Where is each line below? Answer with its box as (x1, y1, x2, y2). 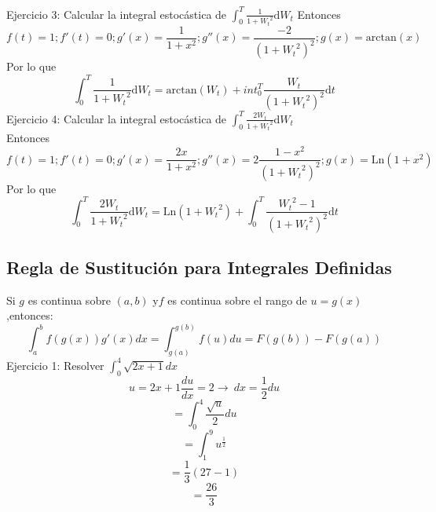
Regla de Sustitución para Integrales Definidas (6, 254, 392, 279)
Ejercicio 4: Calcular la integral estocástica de (6, 110, 227, 126)
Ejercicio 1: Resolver (6, 357, 104, 373)
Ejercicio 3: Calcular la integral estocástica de (6, 5, 227, 22)
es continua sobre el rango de (167, 291, 307, 308)
